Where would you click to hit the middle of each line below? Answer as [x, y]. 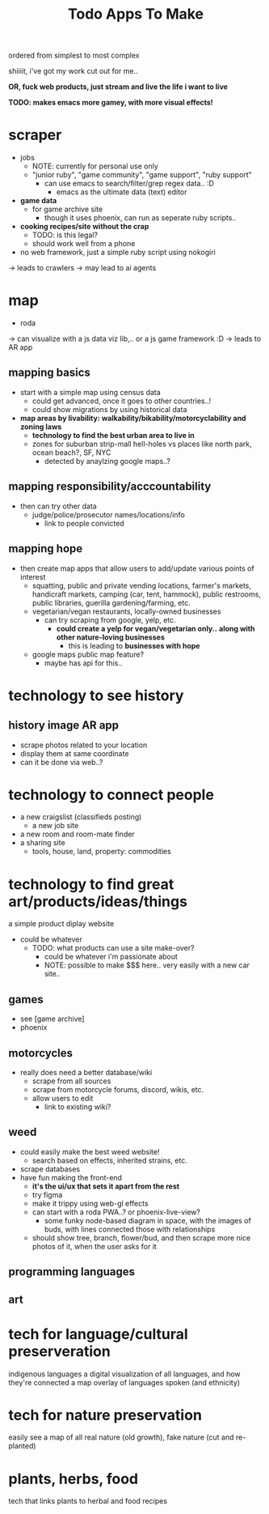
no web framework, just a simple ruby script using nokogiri [118, 253]
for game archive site [67, 209]
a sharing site [43, 843]
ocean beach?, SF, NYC [71, 452]
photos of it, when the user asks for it [95, 1246]
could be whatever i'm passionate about [111, 957]
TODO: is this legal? [65, 235]
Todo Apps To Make [136, 14]
